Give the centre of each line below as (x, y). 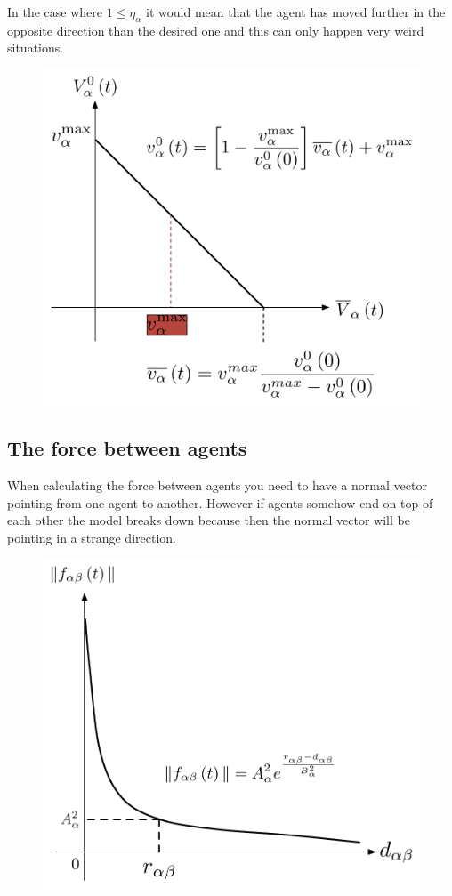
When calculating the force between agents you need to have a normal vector (217, 484)
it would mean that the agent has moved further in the (296, 12)
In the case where (55, 12)
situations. (36, 48)
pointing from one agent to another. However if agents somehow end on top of (220, 502)
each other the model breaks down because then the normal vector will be (209, 520)
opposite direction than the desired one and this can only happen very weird (216, 30)
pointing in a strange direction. (92, 537)
